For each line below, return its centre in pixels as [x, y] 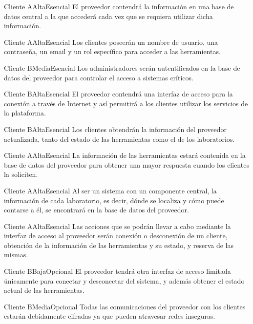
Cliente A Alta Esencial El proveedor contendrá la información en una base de [119, 6]
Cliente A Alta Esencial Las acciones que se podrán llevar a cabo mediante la [117, 226]
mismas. [16, 255]
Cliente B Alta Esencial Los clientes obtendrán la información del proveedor [116, 129]
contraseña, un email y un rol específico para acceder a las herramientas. [112, 51]
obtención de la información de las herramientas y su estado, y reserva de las [119, 245]
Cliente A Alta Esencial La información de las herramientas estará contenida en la [125, 155]
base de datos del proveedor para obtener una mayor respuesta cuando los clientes [126, 164]
